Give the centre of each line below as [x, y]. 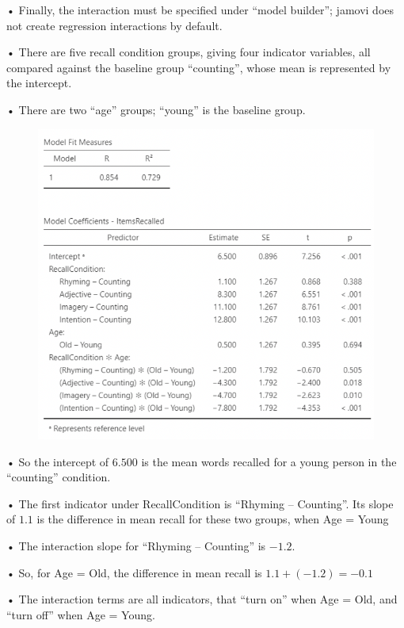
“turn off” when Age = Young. [81, 614]
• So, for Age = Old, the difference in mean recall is [134, 572]
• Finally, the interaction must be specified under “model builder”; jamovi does [200, 10]
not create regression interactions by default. [114, 25]
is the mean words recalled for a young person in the [269, 461]
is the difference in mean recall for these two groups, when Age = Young [213, 519]
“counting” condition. [59, 477]
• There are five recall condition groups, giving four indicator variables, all [189, 52]
